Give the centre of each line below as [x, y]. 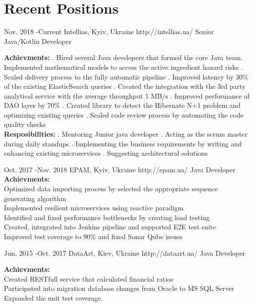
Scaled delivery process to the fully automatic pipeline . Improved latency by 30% [126, 76]
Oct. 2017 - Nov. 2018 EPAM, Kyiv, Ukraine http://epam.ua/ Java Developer [120, 169]
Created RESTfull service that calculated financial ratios [89, 278]
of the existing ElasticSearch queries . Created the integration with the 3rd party [125, 86]
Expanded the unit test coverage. [53, 297]
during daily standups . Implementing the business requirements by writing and [123, 143]
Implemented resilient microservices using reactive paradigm [94, 208]
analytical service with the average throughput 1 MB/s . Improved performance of [127, 95]
